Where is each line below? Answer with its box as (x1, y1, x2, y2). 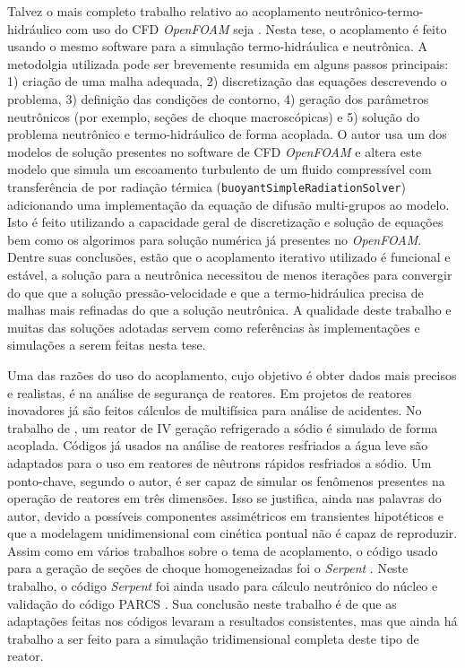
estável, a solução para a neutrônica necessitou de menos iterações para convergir (7, 265, 452, 283)
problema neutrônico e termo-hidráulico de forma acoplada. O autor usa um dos (7, 125, 447, 143)
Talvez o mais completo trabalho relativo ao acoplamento (7, 2, 322, 20)
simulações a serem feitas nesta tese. (7, 335, 206, 354)
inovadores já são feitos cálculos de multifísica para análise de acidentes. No (7, 401, 422, 420)
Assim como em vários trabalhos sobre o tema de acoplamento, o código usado (7, 541, 438, 560)
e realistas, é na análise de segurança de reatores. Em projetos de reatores (7, 383, 412, 402)
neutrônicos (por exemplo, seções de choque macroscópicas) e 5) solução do (7, 107, 420, 126)
